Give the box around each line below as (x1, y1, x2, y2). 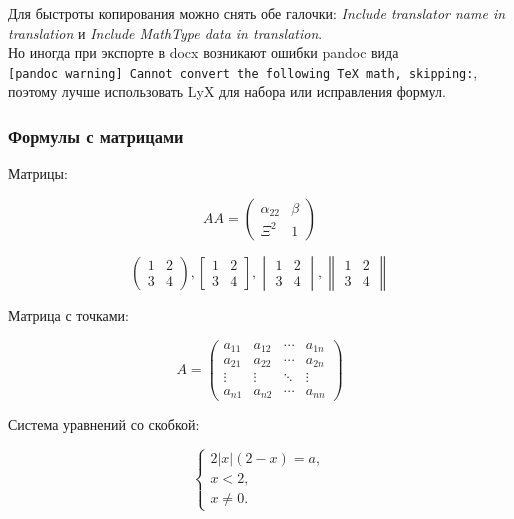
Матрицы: (8, 163, 68, 184)
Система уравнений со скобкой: (8, 414, 200, 434)
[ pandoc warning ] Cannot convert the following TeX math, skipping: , (8, 61, 478, 82)
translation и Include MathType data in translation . (8, 22, 323, 43)
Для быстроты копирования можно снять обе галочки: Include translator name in (8, 3, 506, 23)
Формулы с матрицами (8, 123, 184, 148)
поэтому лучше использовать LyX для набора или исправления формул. (8, 81, 446, 102)
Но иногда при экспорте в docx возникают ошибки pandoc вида (8, 42, 399, 63)
